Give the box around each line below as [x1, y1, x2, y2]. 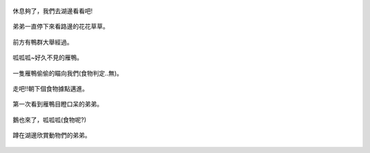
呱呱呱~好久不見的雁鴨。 [12, 53, 84, 61]
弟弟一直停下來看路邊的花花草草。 [12, 23, 109, 31]
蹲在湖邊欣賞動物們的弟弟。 [12, 131, 91, 139]
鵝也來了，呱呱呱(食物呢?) [12, 115, 87, 124]
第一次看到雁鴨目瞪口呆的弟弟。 [12, 100, 103, 109]
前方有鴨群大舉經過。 [12, 38, 73, 46]
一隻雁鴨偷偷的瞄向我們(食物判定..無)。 [12, 69, 123, 77]
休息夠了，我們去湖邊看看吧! [12, 7, 93, 15]
